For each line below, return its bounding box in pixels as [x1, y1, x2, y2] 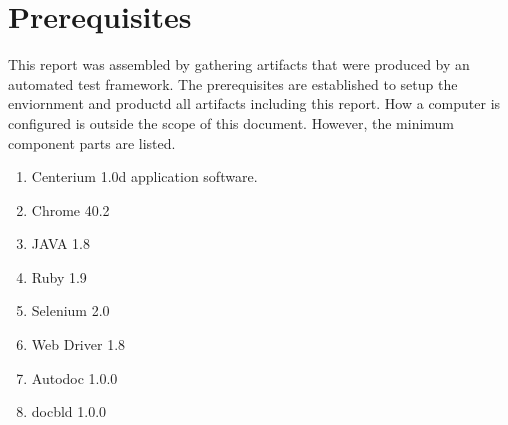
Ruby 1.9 [31, 266, 87, 287]
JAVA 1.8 [31, 233, 90, 254]
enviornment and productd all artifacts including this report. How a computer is [8, 93, 501, 114]
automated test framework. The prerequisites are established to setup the [8, 73, 458, 94]
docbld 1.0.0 [31, 401, 107, 422]
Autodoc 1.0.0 [31, 367, 118, 388]
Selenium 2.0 [31, 300, 110, 321]
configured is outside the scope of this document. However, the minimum [8, 112, 455, 133]
